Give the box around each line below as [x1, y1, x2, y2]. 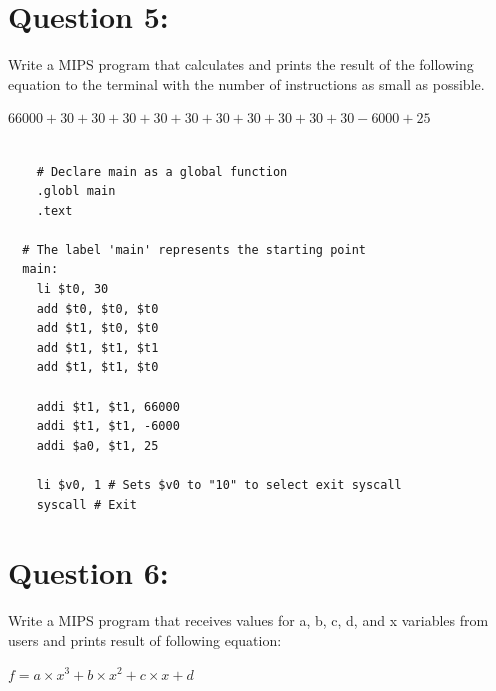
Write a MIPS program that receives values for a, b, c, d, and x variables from [8, 610, 489, 631]
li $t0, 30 [36, 282, 109, 297]
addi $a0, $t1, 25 [36, 438, 159, 453]
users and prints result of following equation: [8, 629, 282, 650]
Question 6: [8, 552, 169, 593]
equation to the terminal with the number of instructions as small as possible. [8, 73, 485, 94]
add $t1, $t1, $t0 [36, 360, 159, 375]
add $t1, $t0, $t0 [36, 321, 159, 336]
